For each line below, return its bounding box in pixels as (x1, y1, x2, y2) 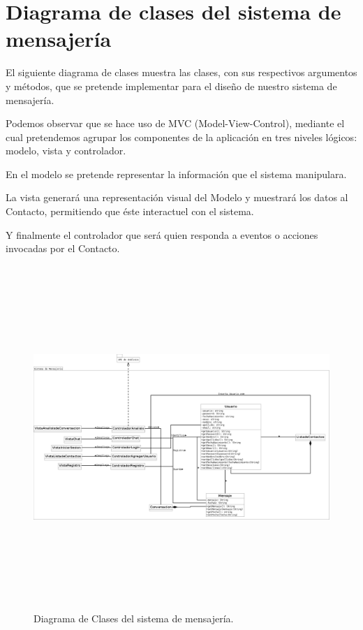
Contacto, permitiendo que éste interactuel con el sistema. (6, 204, 254, 219)
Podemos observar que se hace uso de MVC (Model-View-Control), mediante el (6, 116, 345, 131)
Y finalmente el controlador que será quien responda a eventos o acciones (6, 227, 318, 242)
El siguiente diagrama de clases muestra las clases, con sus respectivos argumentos (6, 65, 357, 80)
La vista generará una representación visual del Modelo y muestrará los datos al (6, 190, 348, 205)
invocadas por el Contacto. (6, 241, 120, 256)
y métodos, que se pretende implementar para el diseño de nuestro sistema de (6, 78, 337, 93)
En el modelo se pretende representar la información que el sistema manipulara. (6, 166, 347, 181)
